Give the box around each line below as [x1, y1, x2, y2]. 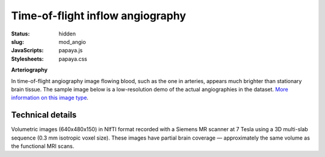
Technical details [11, 110, 77, 120]
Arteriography [11, 66, 48, 73]
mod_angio [58, 38, 87, 45]
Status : [11, 30, 30, 37]
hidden [58, 30, 76, 37]
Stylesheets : [11, 55, 44, 63]
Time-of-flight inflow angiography [11, 9, 187, 22]
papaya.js [58, 47, 83, 54]
